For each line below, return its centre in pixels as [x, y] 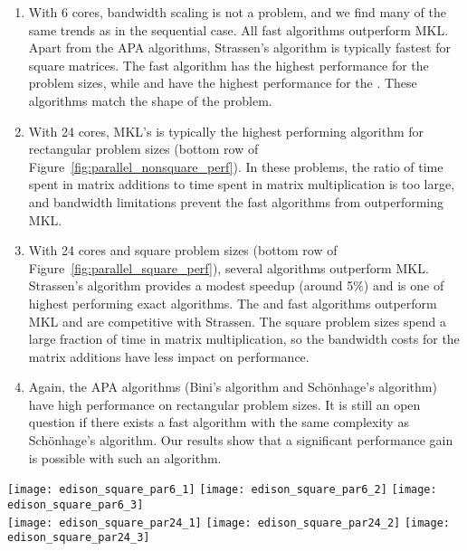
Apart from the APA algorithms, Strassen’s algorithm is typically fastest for [239, 47]
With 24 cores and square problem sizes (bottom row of [183, 250]
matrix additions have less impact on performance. [169, 356]
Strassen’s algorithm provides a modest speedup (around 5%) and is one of [236, 285]
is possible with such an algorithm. [125, 457]
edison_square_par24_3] [79, 538]
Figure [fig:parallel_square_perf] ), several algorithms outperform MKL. [229, 267]
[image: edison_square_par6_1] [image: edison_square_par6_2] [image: [222, 490]
